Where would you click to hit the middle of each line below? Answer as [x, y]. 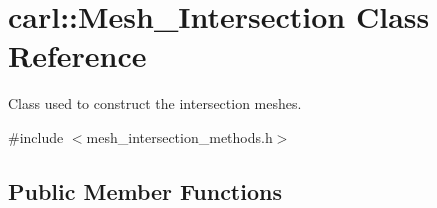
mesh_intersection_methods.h [179, 136]
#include [36, 136]
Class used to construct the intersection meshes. [155, 103]
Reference [77, 55]
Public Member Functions [145, 190]
